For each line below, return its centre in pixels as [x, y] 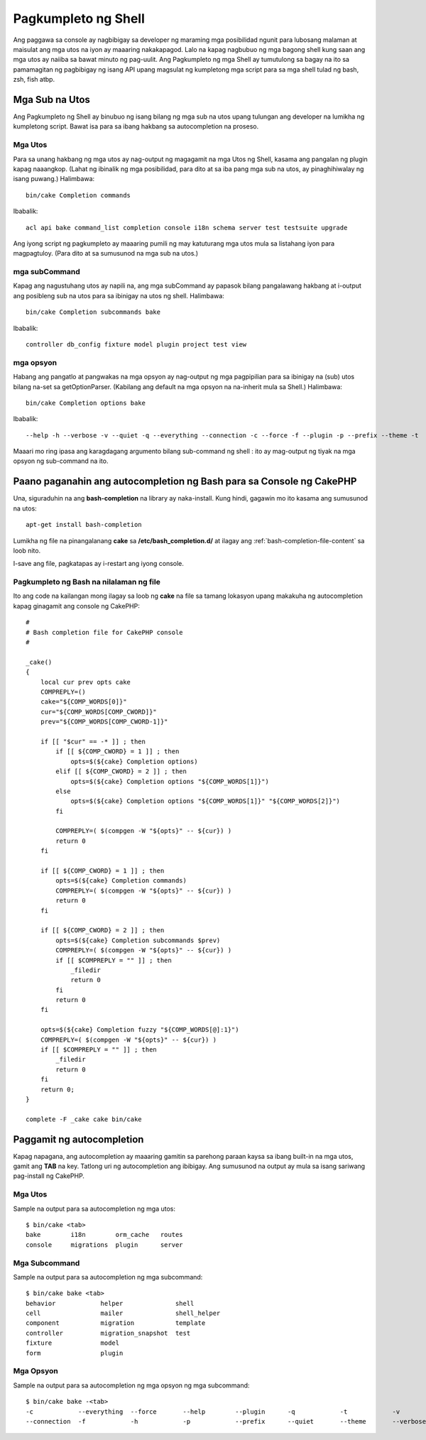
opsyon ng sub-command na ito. [61, 461]
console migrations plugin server [105, 1245]
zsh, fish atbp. [34, 80]
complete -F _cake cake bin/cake [84, 1119]
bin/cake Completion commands [78, 195]
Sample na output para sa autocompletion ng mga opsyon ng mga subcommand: [131, 1385]
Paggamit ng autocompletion [78, 1139]
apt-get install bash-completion [84, 525]
